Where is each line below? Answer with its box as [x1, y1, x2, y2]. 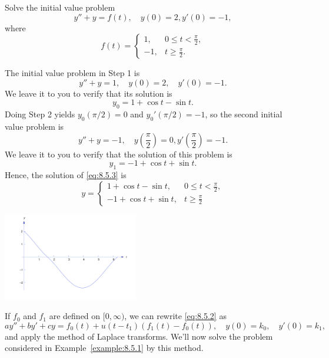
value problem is [5, 120, 64, 132]
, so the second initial [205, 108, 283, 120]
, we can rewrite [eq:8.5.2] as [124, 310, 227, 322]
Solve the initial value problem [5, 1, 115, 13]
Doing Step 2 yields [5, 108, 75, 120]
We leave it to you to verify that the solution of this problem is [5, 147, 232, 160]
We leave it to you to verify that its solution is [5, 87, 172, 99]
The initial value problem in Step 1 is [5, 67, 140, 79]
